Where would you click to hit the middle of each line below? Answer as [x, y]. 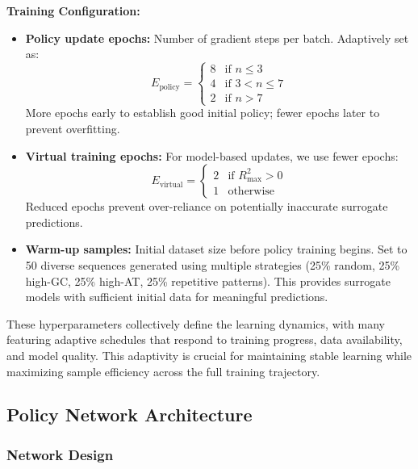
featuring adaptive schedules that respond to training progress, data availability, [205, 339]
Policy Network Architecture [130, 415]
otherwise [251, 192]
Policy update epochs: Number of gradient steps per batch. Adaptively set [217, 38]
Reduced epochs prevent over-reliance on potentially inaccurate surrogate [207, 206]
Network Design [60, 454]
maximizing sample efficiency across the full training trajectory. [163, 371]
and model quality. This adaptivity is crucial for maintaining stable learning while [209, 355]
